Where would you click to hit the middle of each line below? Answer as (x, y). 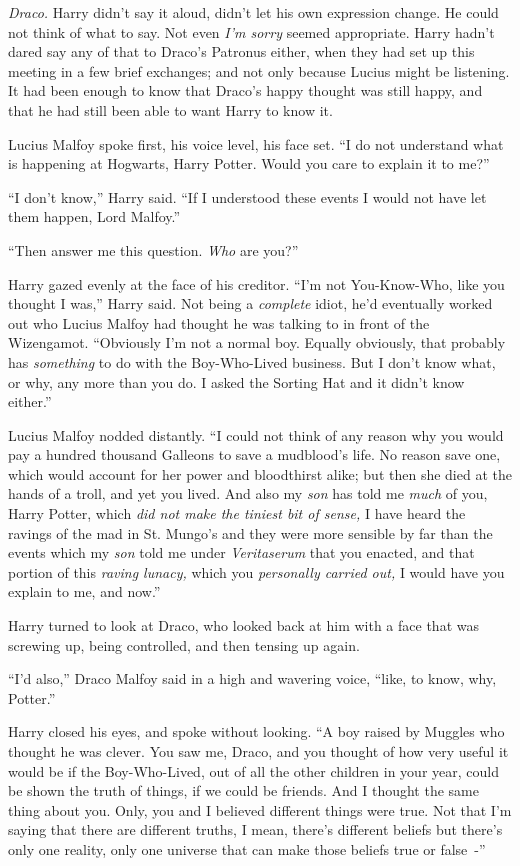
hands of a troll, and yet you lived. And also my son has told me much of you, (248, 493)
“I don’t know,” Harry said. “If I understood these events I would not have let (247, 196)
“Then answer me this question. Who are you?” (153, 249)
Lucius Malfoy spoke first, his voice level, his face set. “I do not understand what (256, 143)
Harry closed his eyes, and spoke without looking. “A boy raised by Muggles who (256, 731)
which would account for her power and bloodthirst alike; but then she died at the (260, 473)
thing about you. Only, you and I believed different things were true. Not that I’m (260, 809)
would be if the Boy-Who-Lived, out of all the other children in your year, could (253, 770)
